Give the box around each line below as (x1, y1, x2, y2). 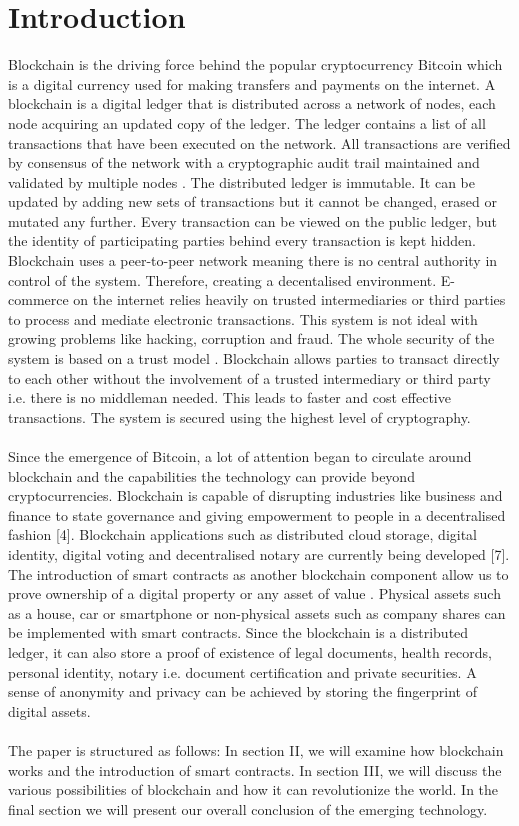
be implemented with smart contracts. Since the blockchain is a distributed (8, 622, 469, 643)
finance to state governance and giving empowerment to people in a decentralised (8, 504, 506, 525)
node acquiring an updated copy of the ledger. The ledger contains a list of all (8, 112, 486, 133)
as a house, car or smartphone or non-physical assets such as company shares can (8, 602, 506, 623)
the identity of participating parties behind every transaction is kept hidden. (8, 230, 476, 251)
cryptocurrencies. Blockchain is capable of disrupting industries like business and (8, 485, 503, 506)
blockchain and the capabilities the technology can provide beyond (8, 465, 415, 486)
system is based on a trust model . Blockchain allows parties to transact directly (8, 348, 500, 369)
